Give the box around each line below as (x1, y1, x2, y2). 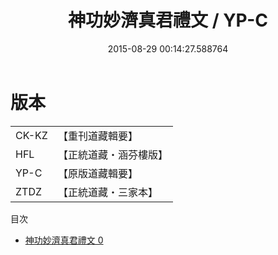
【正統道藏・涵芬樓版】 (57, 147, 168, 161)
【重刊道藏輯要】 (57, 129, 138, 143)
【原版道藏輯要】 (57, 166, 138, 180)
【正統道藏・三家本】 (57, 185, 158, 199)
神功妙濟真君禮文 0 (24, 234, 104, 246)
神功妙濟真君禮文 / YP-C (68, 9, 268, 32)
